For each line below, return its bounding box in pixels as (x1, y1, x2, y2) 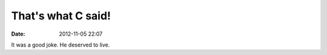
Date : (11, 30, 25, 37)
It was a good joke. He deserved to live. (11, 41, 110, 48)
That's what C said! (11, 9, 111, 22)
